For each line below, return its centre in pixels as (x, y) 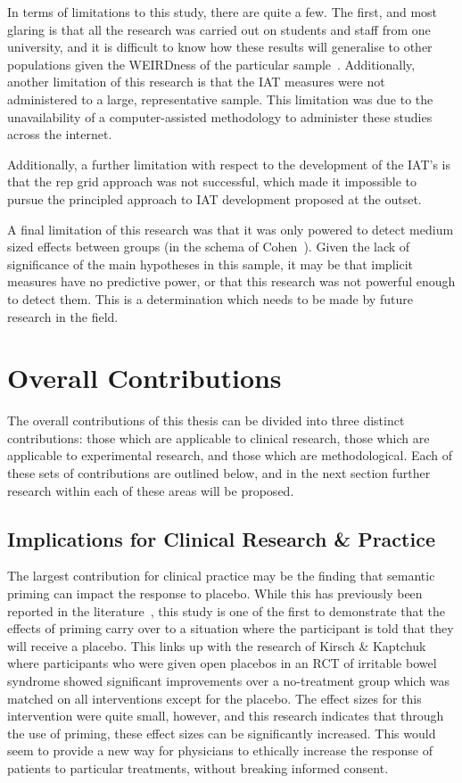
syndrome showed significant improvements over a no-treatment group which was (228, 680)
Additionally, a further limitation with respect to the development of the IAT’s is (229, 164)
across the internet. (60, 134)
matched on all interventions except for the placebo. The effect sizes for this (214, 698)
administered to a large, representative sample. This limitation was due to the (220, 99)
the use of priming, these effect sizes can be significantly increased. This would (222, 733)
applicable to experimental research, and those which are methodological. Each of (230, 455)
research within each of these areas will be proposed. (151, 490)
